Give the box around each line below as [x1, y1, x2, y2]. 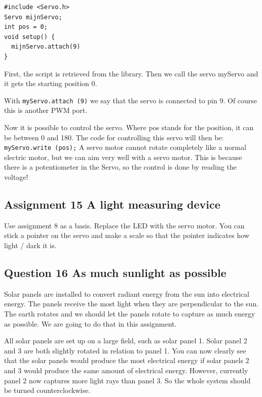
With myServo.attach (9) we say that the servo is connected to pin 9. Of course [4, 95, 257, 105]
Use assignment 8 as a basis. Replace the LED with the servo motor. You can [4, 220, 245, 230]
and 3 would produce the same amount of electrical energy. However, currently [4, 365, 248, 375]
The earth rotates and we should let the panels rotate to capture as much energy [4, 308, 255, 319]
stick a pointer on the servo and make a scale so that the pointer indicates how [4, 230, 249, 241]
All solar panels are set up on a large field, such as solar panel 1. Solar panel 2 [4, 335, 247, 346]
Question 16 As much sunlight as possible [4, 265, 227, 280]
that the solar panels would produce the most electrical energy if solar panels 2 [4, 355, 249, 366]
